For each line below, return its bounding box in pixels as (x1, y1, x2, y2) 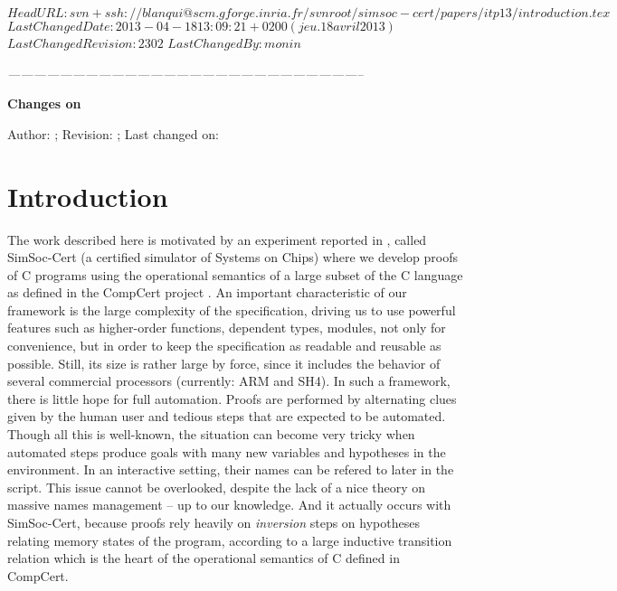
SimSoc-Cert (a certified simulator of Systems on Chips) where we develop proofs (7, 248, 458, 267)
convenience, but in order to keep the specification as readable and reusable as (7, 336, 441, 355)
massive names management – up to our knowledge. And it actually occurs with (7, 495, 451, 514)
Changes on (7, 94, 81, 113)
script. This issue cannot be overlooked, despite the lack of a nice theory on (7, 477, 426, 496)
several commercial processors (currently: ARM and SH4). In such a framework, (7, 371, 451, 390)
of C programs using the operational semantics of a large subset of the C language (7, 265, 463, 284)
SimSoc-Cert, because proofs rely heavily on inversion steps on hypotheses (7, 513, 420, 531)
